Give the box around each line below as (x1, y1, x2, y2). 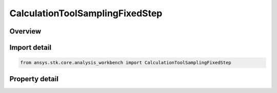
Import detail (9, 43, 51, 52)
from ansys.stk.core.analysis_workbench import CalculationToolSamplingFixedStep (20, 60, 232, 66)
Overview (9, 27, 42, 36)
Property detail (9, 74, 59, 83)
